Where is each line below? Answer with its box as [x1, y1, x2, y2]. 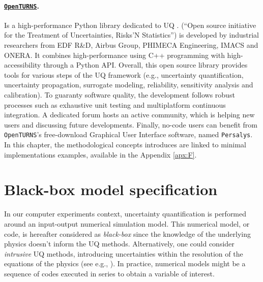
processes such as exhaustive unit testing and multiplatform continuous [4, 99, 226, 110]
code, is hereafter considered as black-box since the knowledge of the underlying [4, 228, 251, 239]
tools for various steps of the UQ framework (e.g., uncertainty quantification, [4, 69, 244, 80]
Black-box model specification [4, 179, 218, 200]
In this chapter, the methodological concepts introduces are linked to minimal [4, 139, 246, 150]
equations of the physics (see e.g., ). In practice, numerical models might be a [4, 258, 246, 269]
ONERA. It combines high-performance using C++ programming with [4, 49, 225, 60]
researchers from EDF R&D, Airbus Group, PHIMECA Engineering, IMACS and [4, 40, 258, 50]
